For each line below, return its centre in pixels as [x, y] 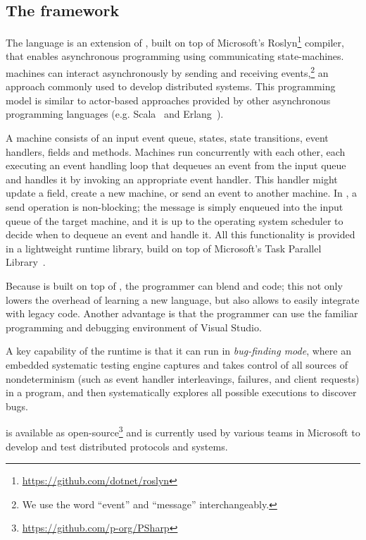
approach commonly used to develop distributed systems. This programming [171, 86]
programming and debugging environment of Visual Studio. [134, 327]
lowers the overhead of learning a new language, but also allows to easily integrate [183, 299]
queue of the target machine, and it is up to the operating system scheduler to [175, 220]
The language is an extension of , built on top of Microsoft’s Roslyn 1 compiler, [175, 41]
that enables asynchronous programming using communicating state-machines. [175, 56]
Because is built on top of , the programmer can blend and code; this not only [174, 286]
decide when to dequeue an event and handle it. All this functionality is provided [181, 234]
